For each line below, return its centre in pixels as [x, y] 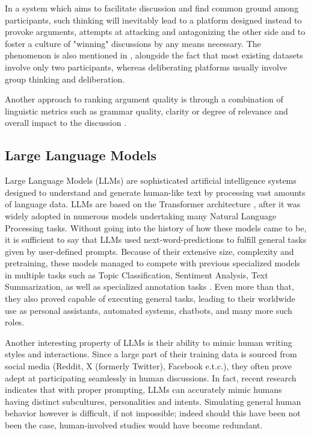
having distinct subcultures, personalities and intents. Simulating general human [153, 401]
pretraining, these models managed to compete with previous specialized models [152, 263]
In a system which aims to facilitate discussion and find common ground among [152, 8]
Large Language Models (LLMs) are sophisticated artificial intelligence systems [151, 180]
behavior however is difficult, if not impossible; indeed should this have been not [153, 413]
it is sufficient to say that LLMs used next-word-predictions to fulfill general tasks [156, 239]
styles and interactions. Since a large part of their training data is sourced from [151, 354]
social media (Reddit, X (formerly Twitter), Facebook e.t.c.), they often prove [149, 366]
